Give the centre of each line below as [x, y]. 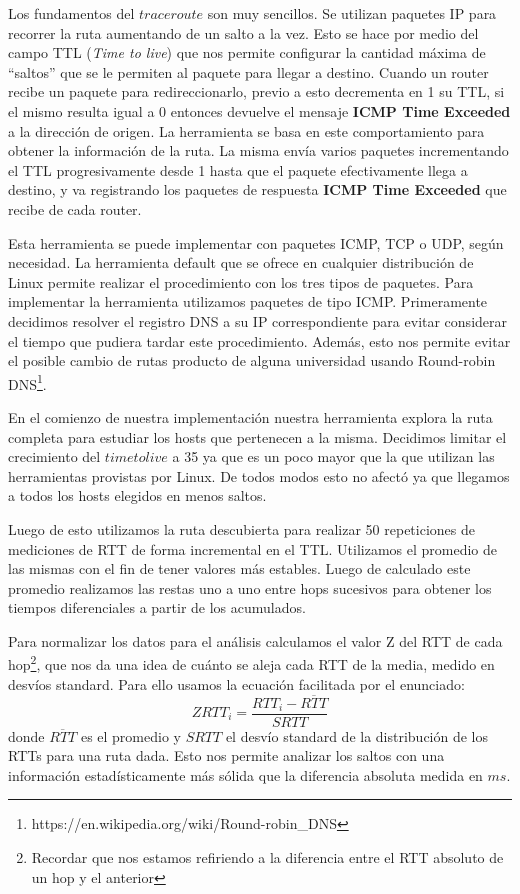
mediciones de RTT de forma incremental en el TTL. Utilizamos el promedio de [253, 548]
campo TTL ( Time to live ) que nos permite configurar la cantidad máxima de [247, 52]
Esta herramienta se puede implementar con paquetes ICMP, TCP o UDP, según [256, 242]
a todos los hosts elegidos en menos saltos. [137, 495]
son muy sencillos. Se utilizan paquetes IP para [352, 13]
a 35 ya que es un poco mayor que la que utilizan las [333, 456]
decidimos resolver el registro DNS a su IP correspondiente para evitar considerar [257, 320]
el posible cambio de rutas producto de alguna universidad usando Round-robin [252, 360]
